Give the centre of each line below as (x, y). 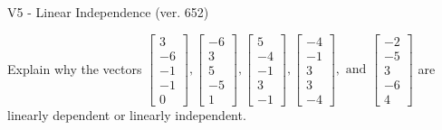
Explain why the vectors (75, 68)
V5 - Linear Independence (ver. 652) (108, 12)
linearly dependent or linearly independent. (127, 114)
